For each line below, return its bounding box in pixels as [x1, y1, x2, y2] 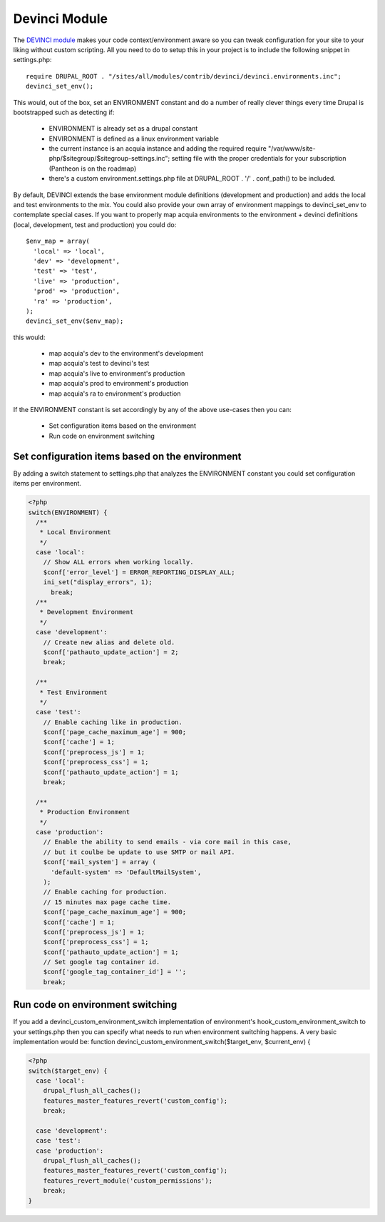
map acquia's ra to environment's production [48, 389, 181, 398]
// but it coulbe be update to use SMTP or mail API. [43, 848, 235, 856]
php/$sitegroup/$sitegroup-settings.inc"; [48, 154, 170, 163]
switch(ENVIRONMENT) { [28, 508, 108, 516]
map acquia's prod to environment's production [48, 379, 189, 388]
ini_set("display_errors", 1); [43, 579, 153, 586]
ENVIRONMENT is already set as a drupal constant [48, 124, 198, 133]
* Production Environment [39, 808, 130, 816]
